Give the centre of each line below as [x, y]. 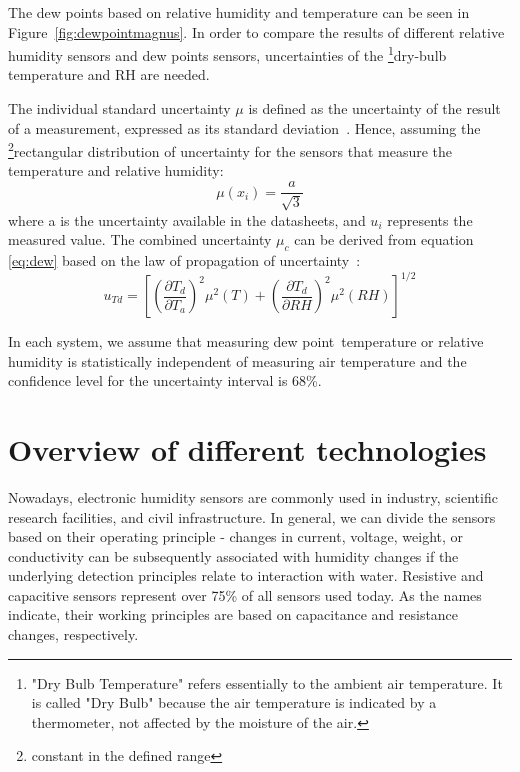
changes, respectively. [73, 634]
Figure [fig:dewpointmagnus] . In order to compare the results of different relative [256, 31]
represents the [430, 219]
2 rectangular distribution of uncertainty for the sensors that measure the [230, 149]
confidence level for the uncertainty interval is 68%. [165, 380]
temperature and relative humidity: [116, 170]
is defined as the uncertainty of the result [374, 108]
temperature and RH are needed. [109, 74]
